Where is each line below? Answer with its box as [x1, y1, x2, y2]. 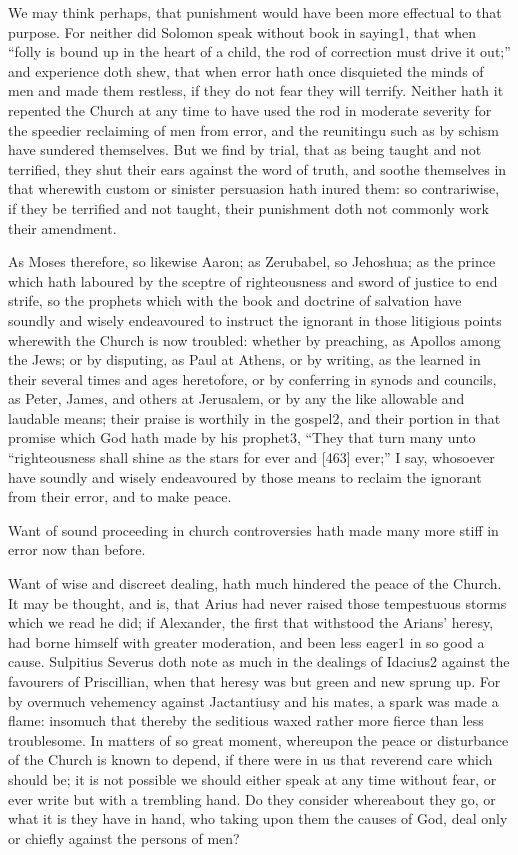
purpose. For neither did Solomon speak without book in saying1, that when [8, 21, 477, 42]
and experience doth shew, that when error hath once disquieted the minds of [8, 60, 484, 81]
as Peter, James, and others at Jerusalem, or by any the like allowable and [8, 388, 465, 409]
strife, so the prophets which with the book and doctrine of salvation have [8, 290, 462, 311]
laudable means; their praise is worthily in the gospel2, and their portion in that [8, 407, 501, 428]
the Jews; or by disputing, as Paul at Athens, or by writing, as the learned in [8, 349, 481, 370]
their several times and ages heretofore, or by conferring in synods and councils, [8, 368, 497, 389]
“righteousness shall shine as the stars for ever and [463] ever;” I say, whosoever [8, 447, 495, 468]
